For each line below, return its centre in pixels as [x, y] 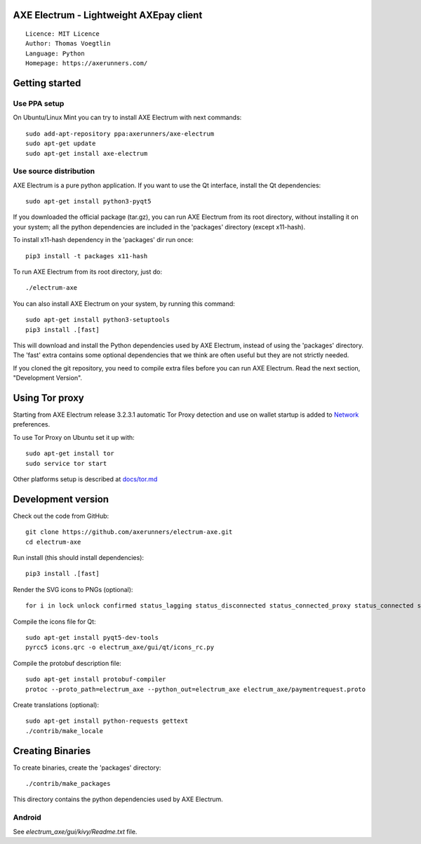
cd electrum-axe [53, 542]
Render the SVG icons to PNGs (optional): [73, 589]
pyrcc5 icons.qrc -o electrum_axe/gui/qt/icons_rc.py [120, 648]
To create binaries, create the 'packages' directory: [87, 768]
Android [27, 817]
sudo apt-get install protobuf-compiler [96, 679]
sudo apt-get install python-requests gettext [107, 721]
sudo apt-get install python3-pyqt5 [88, 201]
